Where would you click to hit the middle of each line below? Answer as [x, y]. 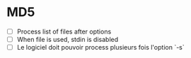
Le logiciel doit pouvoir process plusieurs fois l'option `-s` [100, 48]
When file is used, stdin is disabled [68, 39]
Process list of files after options [64, 31]
